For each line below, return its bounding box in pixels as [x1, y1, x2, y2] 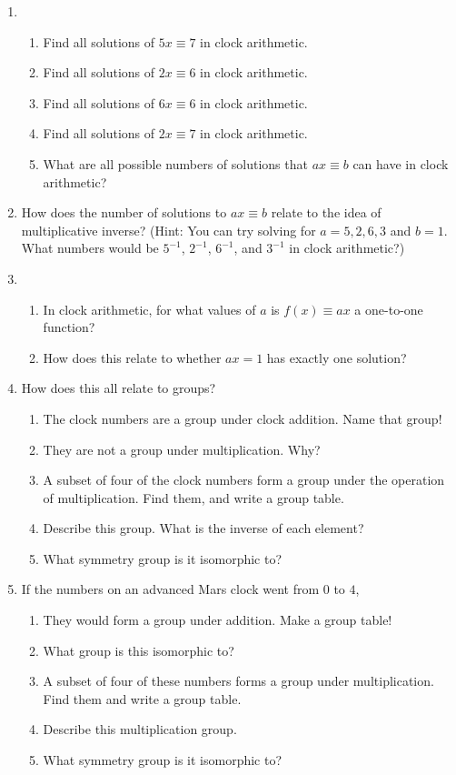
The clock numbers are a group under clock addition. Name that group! [43, 408, 442, 428]
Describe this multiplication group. [43, 720, 237, 739]
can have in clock [352, 154, 449, 173]
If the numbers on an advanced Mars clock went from [21, 579, 320, 599]
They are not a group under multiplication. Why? [43, 439, 321, 458]
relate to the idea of [271, 203, 382, 222]
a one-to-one [354, 299, 423, 318]
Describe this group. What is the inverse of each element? [43, 518, 364, 538]
